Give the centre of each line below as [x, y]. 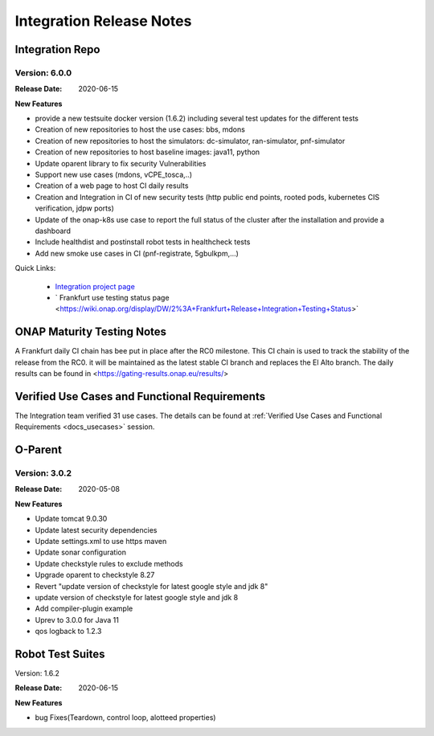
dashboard [53, 231]
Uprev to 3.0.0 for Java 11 [77, 619]
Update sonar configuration [80, 552]
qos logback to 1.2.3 [68, 632]
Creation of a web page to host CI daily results [112, 186]
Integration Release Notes [103, 21]
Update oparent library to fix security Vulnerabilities [121, 163]
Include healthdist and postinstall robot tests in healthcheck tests [143, 242]
